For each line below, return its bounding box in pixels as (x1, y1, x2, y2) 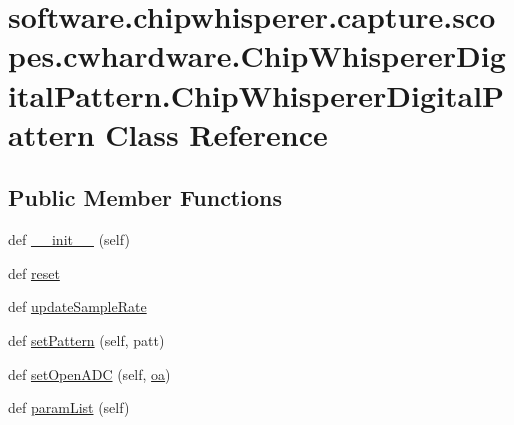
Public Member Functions (8, 182, 282, 213)
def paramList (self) (8, 397, 130, 418)
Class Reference (105, 113, 328, 154)
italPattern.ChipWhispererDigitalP (8, 74, 505, 115)
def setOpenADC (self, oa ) (8, 363, 171, 384)
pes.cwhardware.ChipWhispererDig (8, 35, 506, 76)
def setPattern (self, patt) (8, 329, 165, 350)
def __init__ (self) (8, 229, 130, 250)
